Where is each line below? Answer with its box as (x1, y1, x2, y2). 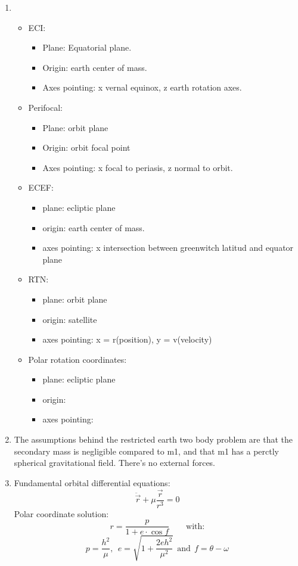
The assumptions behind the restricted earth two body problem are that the (14, 433, 293, 446)
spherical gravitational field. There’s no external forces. (14, 456, 216, 469)
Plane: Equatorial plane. (42, 41, 132, 54)
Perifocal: (28, 101, 63, 113)
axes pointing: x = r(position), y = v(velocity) (42, 333, 212, 346)
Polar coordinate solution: (14, 507, 109, 520)
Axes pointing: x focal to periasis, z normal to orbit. (42, 161, 233, 173)
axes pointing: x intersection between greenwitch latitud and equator (42, 241, 294, 254)
